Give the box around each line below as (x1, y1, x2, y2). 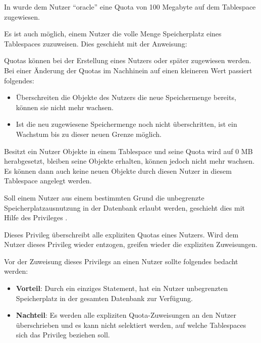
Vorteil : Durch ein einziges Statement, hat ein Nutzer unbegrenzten (16, 283, 228, 293)
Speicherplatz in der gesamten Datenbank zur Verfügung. (16, 292, 193, 303)
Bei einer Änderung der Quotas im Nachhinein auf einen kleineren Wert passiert (4, 65, 252, 75)
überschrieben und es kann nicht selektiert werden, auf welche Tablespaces (16, 319, 246, 330)
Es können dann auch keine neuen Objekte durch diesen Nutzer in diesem (4, 165, 232, 176)
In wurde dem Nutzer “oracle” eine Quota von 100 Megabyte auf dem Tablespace (4, 2, 256, 12)
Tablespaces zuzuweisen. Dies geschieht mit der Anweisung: (4, 38, 187, 48)
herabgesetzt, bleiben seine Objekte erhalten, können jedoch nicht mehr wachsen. (4, 156, 255, 166)
